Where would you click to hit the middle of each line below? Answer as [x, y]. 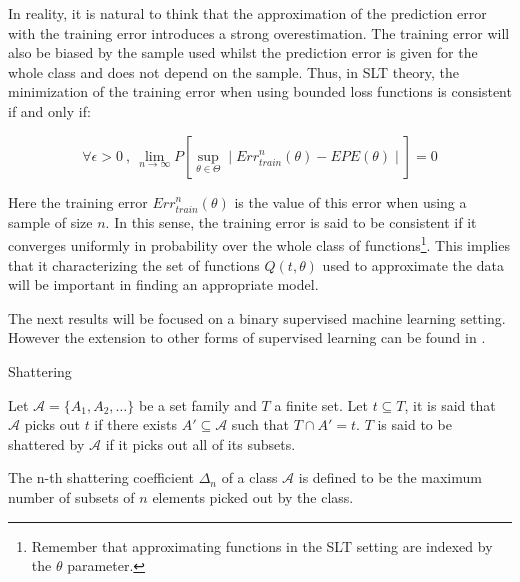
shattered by [46, 443]
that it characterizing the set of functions [134, 264]
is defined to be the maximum [390, 477]
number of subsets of [71, 496]
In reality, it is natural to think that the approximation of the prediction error [247, 13]
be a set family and [197, 404]
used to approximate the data [413, 264]
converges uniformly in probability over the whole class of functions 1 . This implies [259, 243]
